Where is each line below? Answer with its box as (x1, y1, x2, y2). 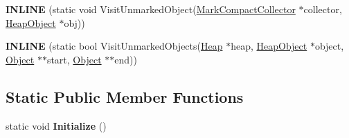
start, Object (46, 52, 102, 66)
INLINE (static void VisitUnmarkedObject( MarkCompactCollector (6, 2, 296, 16)
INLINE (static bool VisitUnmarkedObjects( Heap (6, 39, 223, 53)
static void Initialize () (6, 118, 107, 132)
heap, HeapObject (231, 39, 307, 53)
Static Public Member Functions (6, 86, 244, 107)
